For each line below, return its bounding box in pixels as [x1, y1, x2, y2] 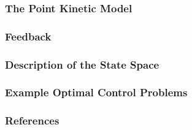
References [5, 113, 60, 128]
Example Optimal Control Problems [5, 85, 188, 100]
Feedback [5, 28, 52, 44]
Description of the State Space [5, 56, 159, 72]
